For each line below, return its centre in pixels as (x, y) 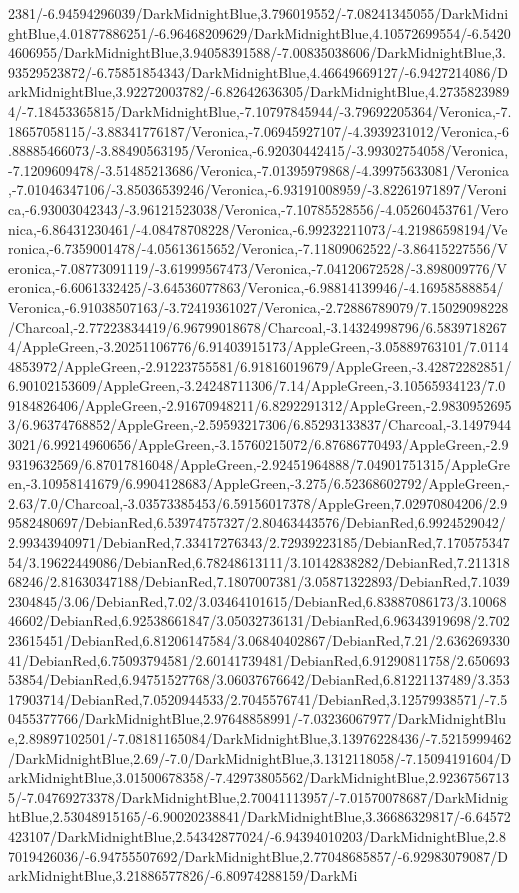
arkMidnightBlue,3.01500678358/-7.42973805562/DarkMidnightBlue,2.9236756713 (259, 777)
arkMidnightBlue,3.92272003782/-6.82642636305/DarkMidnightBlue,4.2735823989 (259, 91)
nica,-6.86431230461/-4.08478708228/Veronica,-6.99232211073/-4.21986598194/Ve (258, 228)
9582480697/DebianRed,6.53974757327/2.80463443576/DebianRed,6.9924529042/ (257, 522)
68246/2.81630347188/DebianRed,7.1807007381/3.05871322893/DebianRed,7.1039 (259, 581)
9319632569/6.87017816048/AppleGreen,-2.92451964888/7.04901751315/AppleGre (259, 463)
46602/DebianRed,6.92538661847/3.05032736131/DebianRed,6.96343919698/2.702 (259, 620)
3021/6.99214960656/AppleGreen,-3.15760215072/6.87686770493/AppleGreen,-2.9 (258, 444)
